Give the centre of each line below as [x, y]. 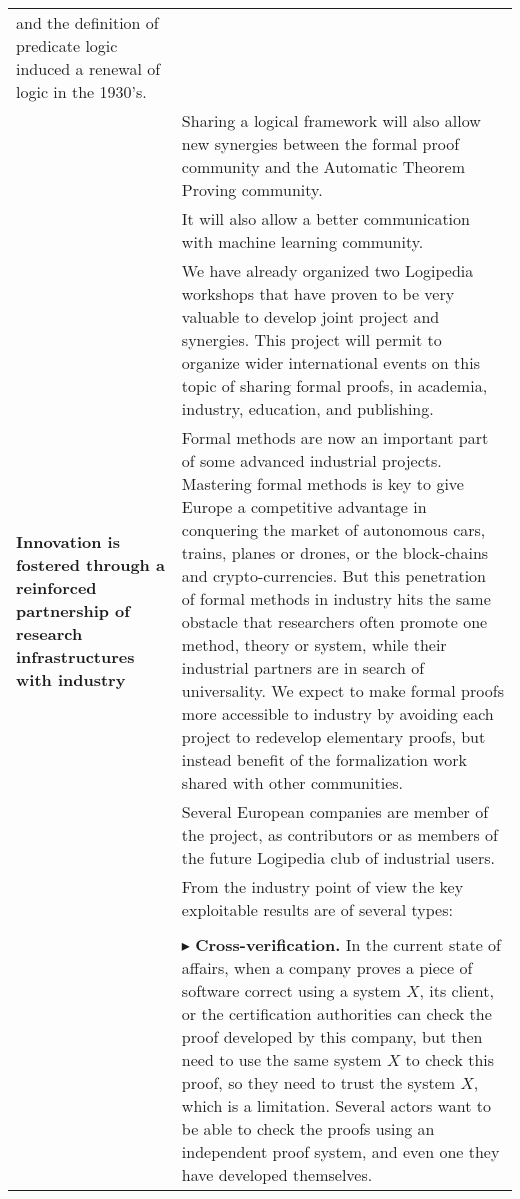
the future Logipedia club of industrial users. [338, 857]
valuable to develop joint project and [310, 316]
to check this [450, 1059]
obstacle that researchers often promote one [334, 621]
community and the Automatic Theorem [323, 166]
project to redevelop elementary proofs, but [333, 736]
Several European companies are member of [335, 811]
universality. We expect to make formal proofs [342, 690]
